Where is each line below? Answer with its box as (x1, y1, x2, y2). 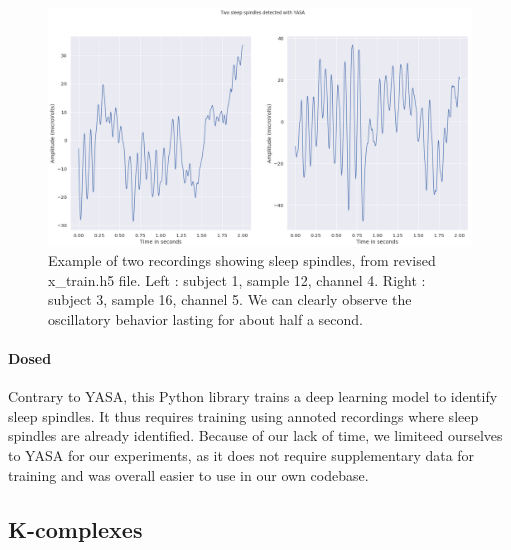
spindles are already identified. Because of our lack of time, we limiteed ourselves (8, 425, 503, 446)
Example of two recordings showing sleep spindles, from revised (48, 250, 436, 271)
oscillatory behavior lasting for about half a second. (48, 308, 363, 329)
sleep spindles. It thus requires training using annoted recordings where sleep (8, 405, 479, 426)
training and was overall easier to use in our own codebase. (8, 464, 369, 485)
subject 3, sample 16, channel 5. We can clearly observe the (48, 289, 412, 310)
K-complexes (8, 513, 143, 544)
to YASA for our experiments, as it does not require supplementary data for (8, 445, 475, 466)
